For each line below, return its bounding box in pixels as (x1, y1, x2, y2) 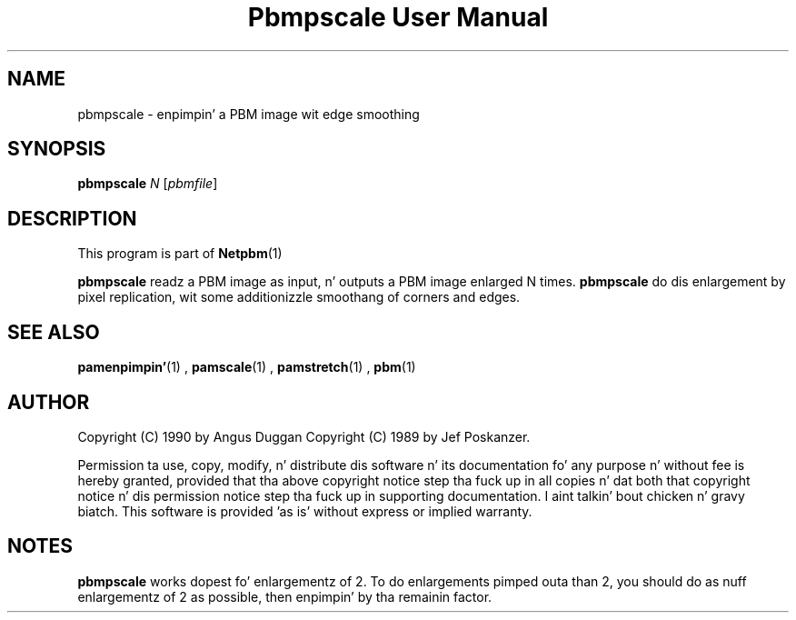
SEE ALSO (7, 320, 100, 344)
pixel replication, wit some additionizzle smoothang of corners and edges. (77, 289, 521, 305)
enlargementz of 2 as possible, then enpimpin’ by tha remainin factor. (77, 588, 493, 605)
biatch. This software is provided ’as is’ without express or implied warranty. (77, 503, 532, 519)
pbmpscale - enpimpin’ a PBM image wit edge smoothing (77, 105, 420, 122)
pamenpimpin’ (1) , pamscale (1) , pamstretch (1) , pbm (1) (77, 359, 416, 375)
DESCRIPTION (7, 206, 137, 230)
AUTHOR (7, 390, 90, 414)
